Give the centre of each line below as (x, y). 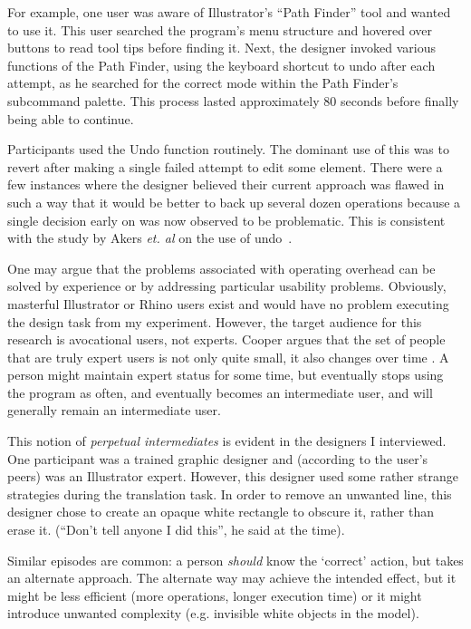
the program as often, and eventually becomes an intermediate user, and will (220, 392)
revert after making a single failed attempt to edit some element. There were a (225, 166)
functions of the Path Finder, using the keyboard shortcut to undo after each (221, 65)
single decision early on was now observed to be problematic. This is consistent (226, 220)
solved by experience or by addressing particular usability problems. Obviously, (227, 286)
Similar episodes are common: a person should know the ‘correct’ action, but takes (235, 560)
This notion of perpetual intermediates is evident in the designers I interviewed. (227, 441)
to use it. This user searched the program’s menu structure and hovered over (220, 29)
